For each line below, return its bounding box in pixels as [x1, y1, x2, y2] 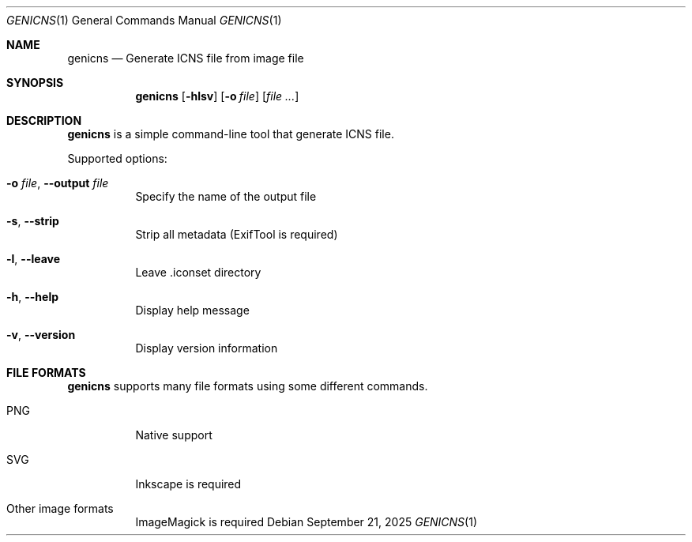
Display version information [135, 341, 278, 355]
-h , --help [6, 290, 59, 303]
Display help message [135, 303, 250, 317]
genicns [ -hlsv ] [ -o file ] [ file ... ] [135, 89, 299, 103]
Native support [135, 428, 212, 442]
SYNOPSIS [6, 76, 64, 89]
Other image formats [6, 502, 114, 515]
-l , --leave [6, 252, 61, 265]
